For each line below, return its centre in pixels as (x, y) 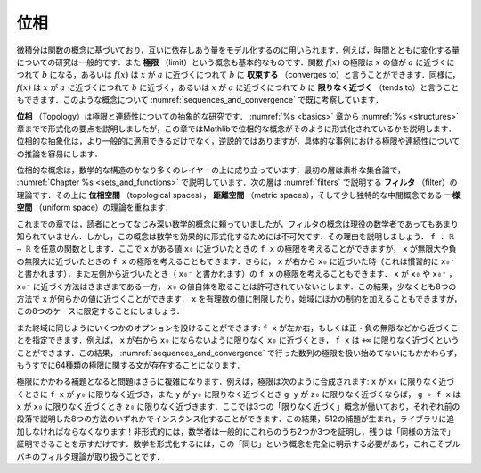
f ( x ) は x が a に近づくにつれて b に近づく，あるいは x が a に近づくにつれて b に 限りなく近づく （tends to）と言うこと (238, 87)
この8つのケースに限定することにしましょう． (100, 311)
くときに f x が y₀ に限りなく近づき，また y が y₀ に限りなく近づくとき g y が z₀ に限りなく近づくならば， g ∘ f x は (239, 394)
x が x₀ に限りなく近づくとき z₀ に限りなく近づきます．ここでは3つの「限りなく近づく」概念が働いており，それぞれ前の (238, 407)
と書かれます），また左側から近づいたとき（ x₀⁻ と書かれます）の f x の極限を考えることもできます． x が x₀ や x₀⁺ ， (237, 274)
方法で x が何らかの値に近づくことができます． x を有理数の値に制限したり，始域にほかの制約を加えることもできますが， (239, 298)
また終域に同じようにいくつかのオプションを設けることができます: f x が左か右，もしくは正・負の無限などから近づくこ (237, 328)
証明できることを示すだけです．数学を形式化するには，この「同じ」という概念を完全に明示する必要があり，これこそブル (238, 444)
